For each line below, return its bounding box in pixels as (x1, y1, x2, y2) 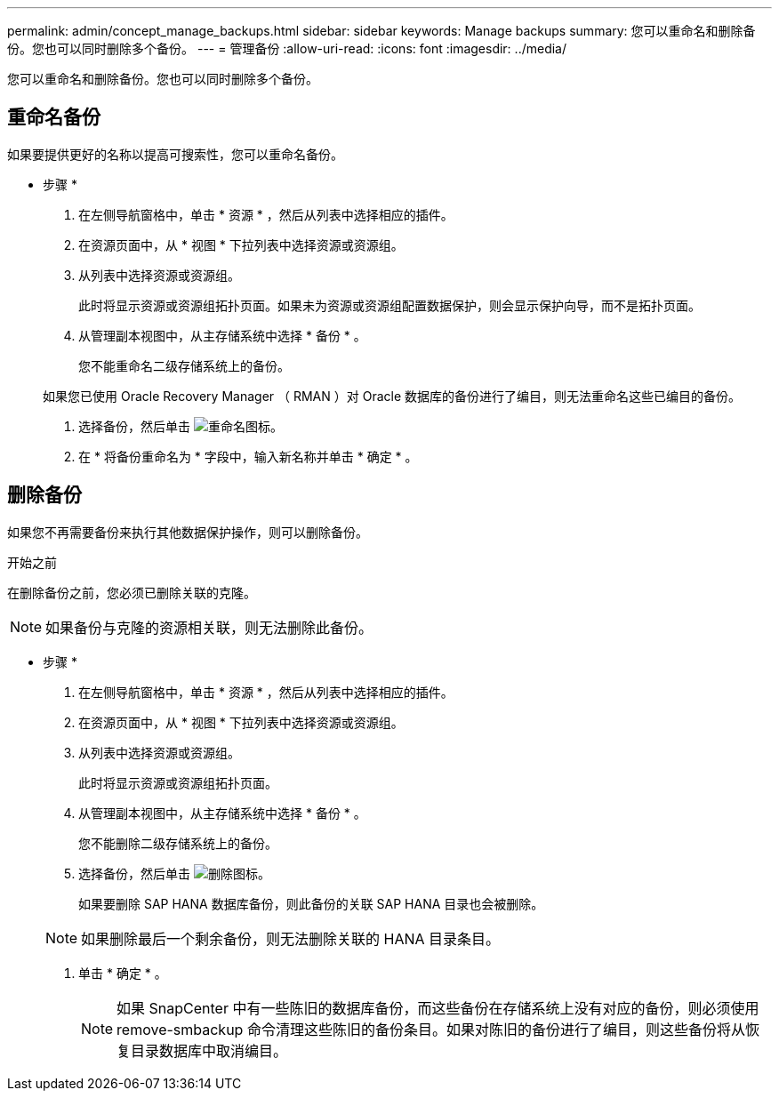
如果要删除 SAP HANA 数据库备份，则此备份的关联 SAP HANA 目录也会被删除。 (78, 895, 544, 911)
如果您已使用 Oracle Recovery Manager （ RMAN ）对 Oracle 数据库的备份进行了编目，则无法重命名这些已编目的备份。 (43, 388, 741, 404)
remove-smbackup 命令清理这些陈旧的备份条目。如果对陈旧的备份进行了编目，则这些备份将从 (116, 1020, 745, 1038)
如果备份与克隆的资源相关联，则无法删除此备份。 (45, 618, 373, 637)
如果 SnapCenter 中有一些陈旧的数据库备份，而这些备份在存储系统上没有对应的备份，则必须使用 (116, 998, 759, 1017)
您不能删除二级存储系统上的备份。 (78, 835, 277, 851)
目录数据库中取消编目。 (131, 1041, 288, 1060)
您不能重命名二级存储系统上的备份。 (78, 357, 290, 373)
